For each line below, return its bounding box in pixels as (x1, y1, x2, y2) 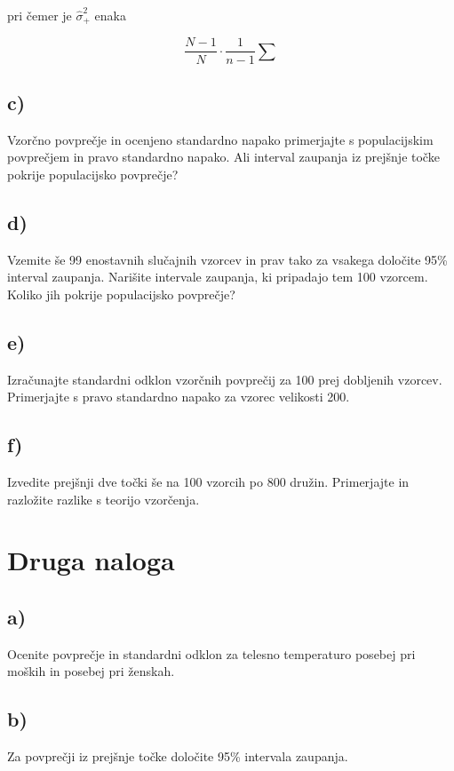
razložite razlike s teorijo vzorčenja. (7, 489, 200, 508)
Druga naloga (7, 542, 175, 578)
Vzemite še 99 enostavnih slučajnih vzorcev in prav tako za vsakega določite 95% (7, 250, 448, 268)
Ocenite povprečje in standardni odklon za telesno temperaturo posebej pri (7, 644, 416, 663)
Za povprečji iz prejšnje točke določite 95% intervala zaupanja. (7, 747, 348, 766)
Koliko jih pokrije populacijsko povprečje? (7, 284, 235, 303)
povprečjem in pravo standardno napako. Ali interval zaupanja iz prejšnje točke (7, 147, 440, 166)
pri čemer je (7, 6, 72, 24)
